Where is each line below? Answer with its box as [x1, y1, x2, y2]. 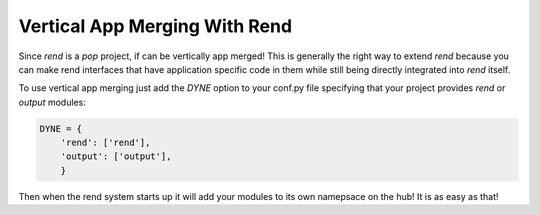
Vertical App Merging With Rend [18, 15, 293, 37]
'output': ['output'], [60, 151, 172, 162]
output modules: [18, 96, 87, 108]
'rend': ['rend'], [60, 137, 151, 149]
